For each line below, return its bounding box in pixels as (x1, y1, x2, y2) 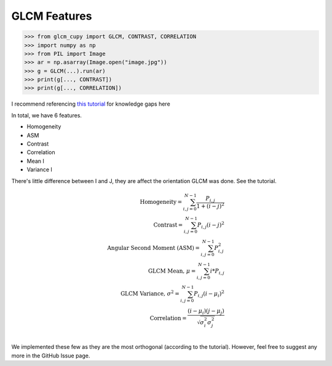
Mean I (26, 157, 44, 165)
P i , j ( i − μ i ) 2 (194, 289, 224, 299)
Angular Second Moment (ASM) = (107, 244, 200, 251)
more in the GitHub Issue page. (11, 352, 90, 359)
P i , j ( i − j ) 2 (197, 220, 224, 230)
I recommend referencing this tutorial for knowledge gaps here (11, 100, 170, 107)
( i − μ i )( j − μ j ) (188, 308, 224, 316)
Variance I (26, 166, 52, 173)
